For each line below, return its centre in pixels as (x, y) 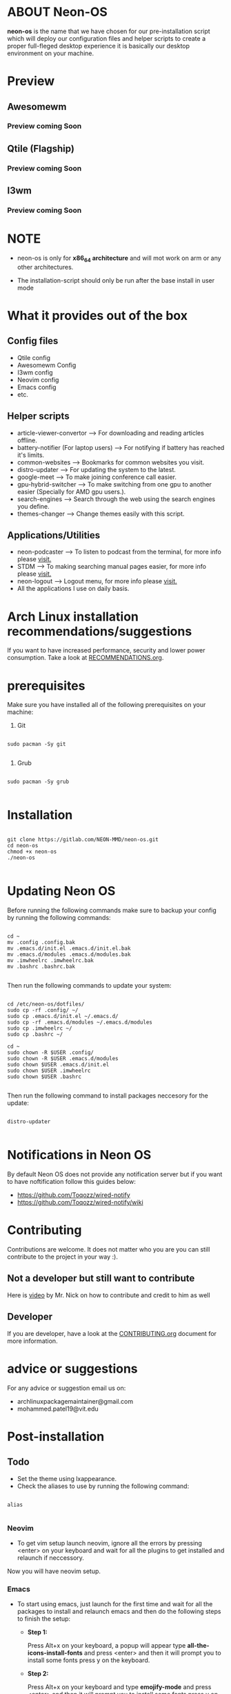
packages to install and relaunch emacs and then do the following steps (119, 1612)
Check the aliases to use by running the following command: (103, 1486)
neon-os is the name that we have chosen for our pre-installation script (109, 31)
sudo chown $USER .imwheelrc (49, 1071)
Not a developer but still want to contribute (101, 1278)
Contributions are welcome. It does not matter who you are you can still (109, 1250)
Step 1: (37, 1632)
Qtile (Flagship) (41, 148)
